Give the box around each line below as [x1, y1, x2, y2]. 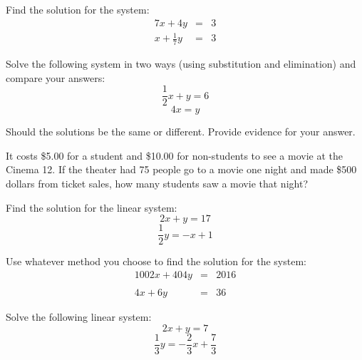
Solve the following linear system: [6, 309, 152, 324]
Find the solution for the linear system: [6, 200, 177, 215]
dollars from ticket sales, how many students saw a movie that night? [6, 176, 308, 191]
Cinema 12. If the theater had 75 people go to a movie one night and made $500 [6, 162, 357, 177]
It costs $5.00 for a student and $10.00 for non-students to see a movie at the [6, 148, 343, 163]
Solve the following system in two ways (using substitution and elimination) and [6, 56, 356, 71]
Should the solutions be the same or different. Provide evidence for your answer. [6, 124, 356, 139]
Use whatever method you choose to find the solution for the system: [6, 254, 306, 269]
